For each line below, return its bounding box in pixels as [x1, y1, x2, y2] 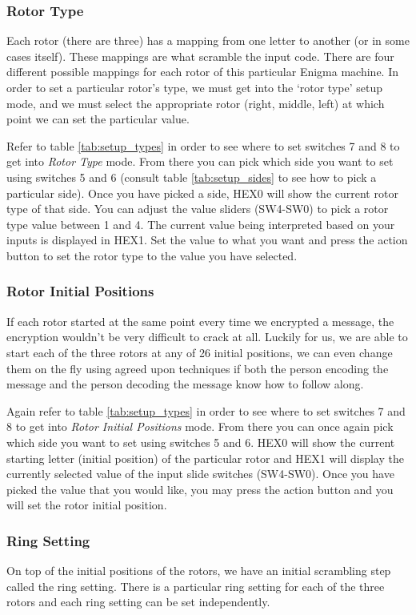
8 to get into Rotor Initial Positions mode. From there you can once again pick [6, 418, 394, 435]
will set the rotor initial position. [6, 496, 167, 513]
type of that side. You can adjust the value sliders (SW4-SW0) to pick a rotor [6, 200, 389, 217]
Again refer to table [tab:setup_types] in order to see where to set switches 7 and [6, 402, 406, 419]
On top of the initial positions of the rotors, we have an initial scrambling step [6, 562, 391, 579]
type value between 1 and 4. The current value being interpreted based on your [6, 215, 395, 232]
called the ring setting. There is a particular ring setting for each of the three [6, 577, 385, 594]
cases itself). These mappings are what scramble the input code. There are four [6, 47, 394, 64]
